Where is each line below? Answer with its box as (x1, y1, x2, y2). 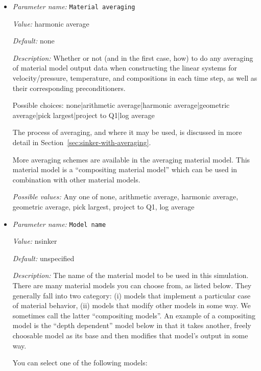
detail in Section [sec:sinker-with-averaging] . (12, 137, 151, 147)
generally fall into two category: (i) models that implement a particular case (12, 290, 251, 300)
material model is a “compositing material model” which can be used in (12, 164, 238, 175)
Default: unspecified (12, 252, 75, 263)
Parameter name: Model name (12, 218, 106, 229)
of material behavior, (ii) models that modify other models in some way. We (12, 300, 251, 311)
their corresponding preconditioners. (12, 82, 126, 93)
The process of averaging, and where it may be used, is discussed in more (12, 127, 242, 137)
